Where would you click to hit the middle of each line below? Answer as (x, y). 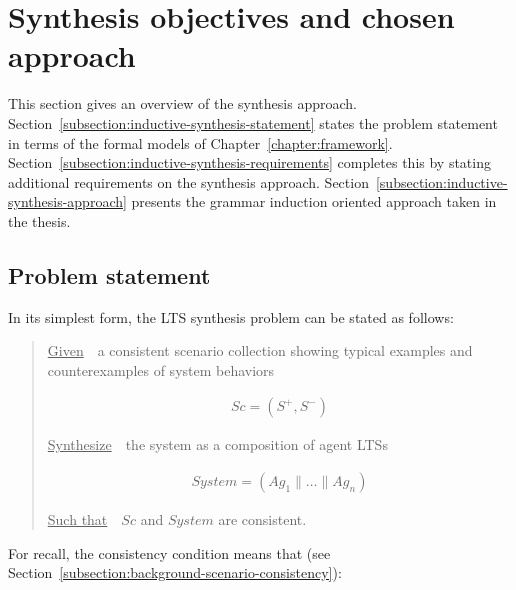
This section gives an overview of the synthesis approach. (182, 103)
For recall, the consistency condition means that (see (169, 552)
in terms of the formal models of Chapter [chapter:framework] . (200, 142)
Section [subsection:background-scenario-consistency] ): (175, 572)
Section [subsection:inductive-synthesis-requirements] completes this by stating (249, 162)
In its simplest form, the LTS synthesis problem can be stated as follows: (231, 316)
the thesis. (39, 220)
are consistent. (262, 519)
